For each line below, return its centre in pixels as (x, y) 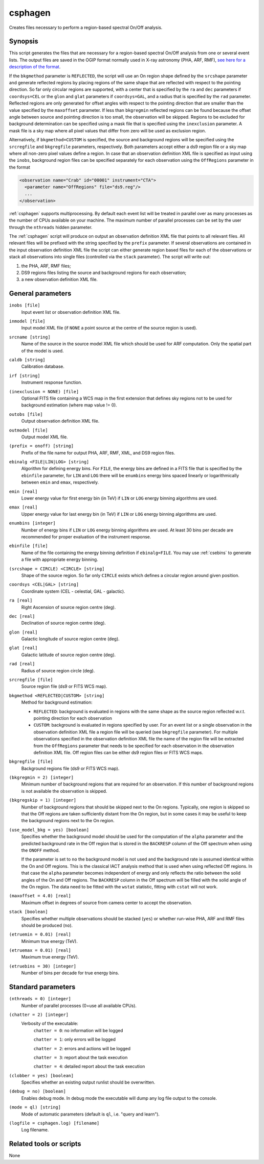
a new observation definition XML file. (59, 279)
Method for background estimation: (57, 702)
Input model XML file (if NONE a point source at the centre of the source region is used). (109, 328)
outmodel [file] (29, 430)
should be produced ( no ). (47, 925)
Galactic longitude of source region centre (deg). (70, 639)
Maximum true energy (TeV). (50, 957)
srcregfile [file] (31, 680)
